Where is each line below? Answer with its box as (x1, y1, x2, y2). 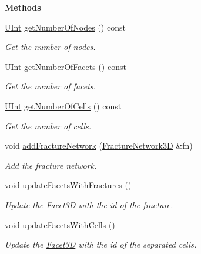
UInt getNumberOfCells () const (5, 99, 122, 112)
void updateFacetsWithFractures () (5, 179, 132, 191)
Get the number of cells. (5, 119, 92, 132)
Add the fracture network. (5, 159, 97, 171)
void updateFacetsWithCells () (5, 218, 115, 230)
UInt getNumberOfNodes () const (5, 21, 126, 33)
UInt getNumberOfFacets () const (5, 60, 126, 72)
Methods (5, 1, 41, 13)
